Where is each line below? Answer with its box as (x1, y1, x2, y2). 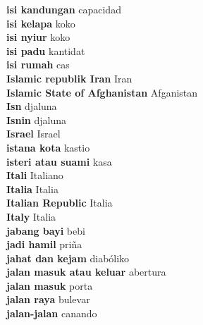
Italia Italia (6, 181, 59, 196)
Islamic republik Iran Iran (6, 70, 133, 85)
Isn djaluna (6, 99, 57, 114)
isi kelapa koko (6, 16, 75, 30)
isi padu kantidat (6, 43, 85, 58)
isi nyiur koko (6, 30, 70, 44)
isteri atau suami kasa (6, 154, 112, 168)
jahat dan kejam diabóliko (6, 250, 130, 265)
